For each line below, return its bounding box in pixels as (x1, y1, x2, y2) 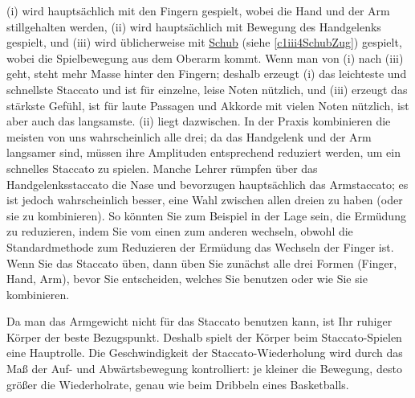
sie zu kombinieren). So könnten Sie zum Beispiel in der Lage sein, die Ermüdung (6, 207, 406, 224)
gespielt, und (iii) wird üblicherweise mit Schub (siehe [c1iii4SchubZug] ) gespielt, (6, 34, 402, 51)
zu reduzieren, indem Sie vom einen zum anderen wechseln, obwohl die (6, 223, 353, 240)
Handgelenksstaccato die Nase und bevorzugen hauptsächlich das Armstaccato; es (6, 175, 409, 192)
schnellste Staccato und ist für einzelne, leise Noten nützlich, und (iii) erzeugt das (6, 80, 408, 97)
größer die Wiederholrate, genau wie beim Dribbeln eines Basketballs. (6, 375, 349, 392)
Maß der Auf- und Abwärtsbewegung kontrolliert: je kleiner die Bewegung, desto (6, 360, 402, 377)
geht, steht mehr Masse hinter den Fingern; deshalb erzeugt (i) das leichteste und (6, 65, 407, 82)
